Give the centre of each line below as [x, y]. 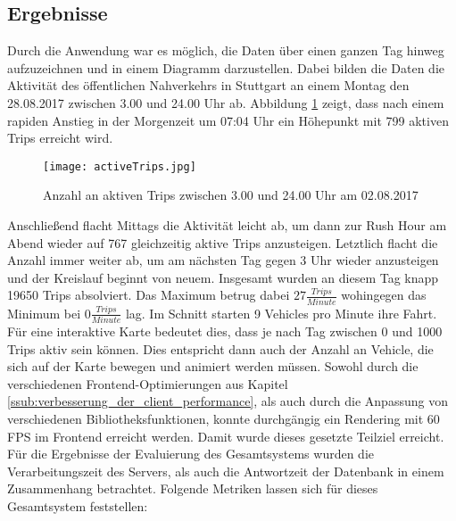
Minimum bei [44, 313]
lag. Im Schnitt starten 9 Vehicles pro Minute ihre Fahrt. [281, 313]
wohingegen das [384, 295]
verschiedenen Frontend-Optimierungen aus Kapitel [148, 383]
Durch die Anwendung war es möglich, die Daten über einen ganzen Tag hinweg [226, 50]
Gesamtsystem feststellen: [78, 505]
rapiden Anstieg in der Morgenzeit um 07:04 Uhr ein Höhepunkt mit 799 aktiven [228, 120]
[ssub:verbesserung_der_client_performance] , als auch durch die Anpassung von [228, 401]
